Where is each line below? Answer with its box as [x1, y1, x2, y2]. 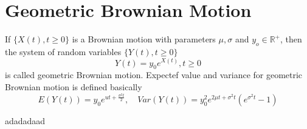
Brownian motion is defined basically [5, 80, 142, 93]
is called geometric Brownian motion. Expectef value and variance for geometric [5, 68, 303, 81]
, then [280, 33, 302, 45]
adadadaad [5, 114, 46, 127]
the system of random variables [5, 45, 122, 58]
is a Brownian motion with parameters [72, 33, 216, 45]
